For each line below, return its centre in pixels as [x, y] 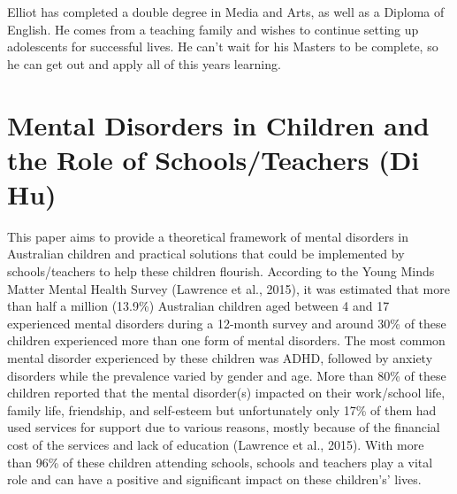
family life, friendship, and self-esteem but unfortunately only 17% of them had [222, 409]
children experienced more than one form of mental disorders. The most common [226, 340]
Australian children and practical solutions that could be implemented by [206, 254]
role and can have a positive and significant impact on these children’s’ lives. [214, 479]
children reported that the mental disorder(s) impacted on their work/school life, [226, 393]
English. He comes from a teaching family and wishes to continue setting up [213, 29]
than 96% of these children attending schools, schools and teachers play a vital [220, 462]
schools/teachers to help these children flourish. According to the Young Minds [221, 271]
